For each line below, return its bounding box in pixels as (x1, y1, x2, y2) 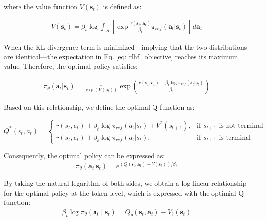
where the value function (4, 1, 77, 11)
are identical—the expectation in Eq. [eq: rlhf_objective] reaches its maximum (4, 51, 238, 61)
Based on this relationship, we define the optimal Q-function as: (4, 102, 195, 112)
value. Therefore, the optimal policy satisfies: (4, 60, 138, 71)
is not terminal (219, 122, 263, 129)
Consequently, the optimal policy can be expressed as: (4, 150, 165, 160)
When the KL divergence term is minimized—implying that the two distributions (4, 41, 247, 52)
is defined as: (103, 1, 142, 11)
